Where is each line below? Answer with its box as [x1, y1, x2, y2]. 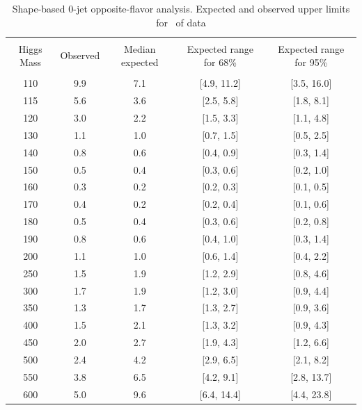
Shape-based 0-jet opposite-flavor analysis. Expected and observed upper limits [12, 1, 350, 15]
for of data [156, 15, 206, 29]
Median [123, 41, 156, 56]
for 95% [294, 55, 328, 69]
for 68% [203, 55, 237, 69]
